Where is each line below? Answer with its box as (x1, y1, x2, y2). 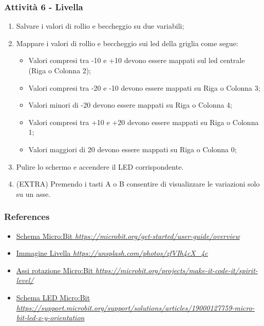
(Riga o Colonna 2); (28, 65, 91, 75)
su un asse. (16, 188, 51, 199)
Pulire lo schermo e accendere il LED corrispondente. (16, 161, 184, 172)
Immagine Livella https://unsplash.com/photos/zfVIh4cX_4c (16, 248, 208, 258)
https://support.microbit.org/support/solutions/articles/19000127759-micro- (16, 302, 255, 313)
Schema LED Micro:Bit (16, 292, 90, 302)
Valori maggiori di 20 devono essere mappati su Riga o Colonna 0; (28, 144, 237, 154)
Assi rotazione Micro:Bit (16, 264, 93, 275)
